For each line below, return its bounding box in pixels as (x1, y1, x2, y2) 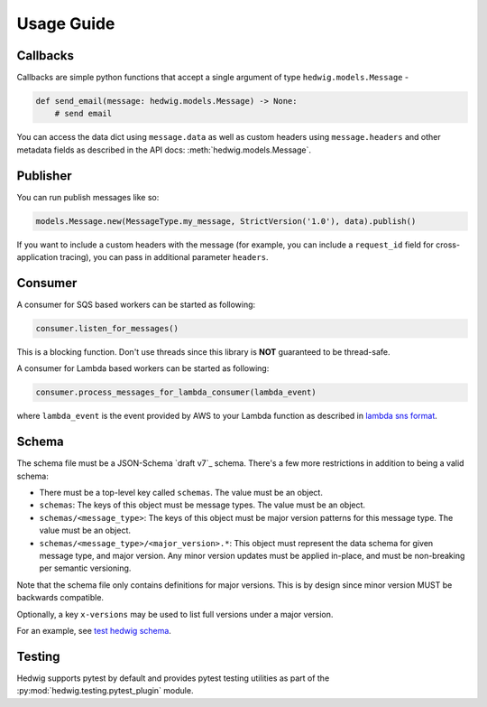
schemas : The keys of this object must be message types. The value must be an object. (39, 499, 365, 510)
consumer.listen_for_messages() (35, 323, 179, 333)
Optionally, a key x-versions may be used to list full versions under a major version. (16, 609, 334, 619)
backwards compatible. (16, 592, 104, 603)
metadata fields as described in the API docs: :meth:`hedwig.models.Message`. (16, 144, 311, 155)
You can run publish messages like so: (16, 191, 160, 202)
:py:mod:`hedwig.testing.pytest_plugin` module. (16, 685, 194, 696)
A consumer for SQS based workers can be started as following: (16, 299, 256, 310)
